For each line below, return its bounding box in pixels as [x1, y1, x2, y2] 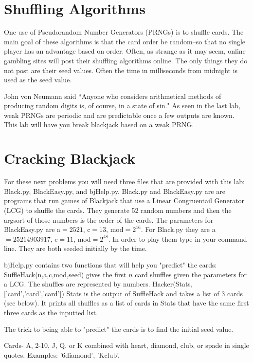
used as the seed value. [4, 75, 72, 85]
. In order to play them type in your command [108, 233, 247, 244]
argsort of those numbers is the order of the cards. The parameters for [4, 214, 214, 225]
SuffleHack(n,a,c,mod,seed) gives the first [4, 269, 126, 279]
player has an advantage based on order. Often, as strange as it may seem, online [4, 46, 246, 56]
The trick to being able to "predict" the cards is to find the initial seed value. [4, 324, 234, 334]
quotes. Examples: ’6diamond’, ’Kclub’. [4, 349, 120, 360]
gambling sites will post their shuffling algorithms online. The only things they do [4, 55, 248, 65]
